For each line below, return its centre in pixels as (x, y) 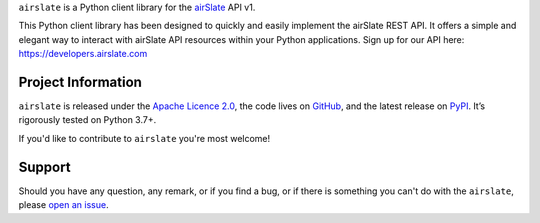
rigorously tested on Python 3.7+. (87, 120)
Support (44, 166)
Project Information (80, 81)
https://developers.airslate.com (83, 54)
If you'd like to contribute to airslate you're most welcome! (144, 138)
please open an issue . (63, 205)
